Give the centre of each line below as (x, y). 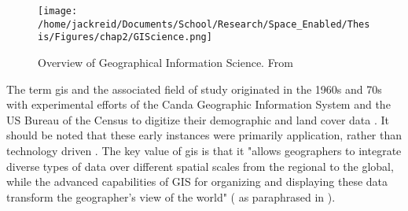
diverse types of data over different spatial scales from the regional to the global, (200, 166)
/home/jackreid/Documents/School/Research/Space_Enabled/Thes (204, 24)
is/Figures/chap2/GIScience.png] (125, 37)
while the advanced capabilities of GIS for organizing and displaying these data (197, 181)
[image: (58, 11)
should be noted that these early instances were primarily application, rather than (204, 135)
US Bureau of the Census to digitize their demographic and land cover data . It (198, 119)
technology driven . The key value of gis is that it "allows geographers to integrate (204, 150)
